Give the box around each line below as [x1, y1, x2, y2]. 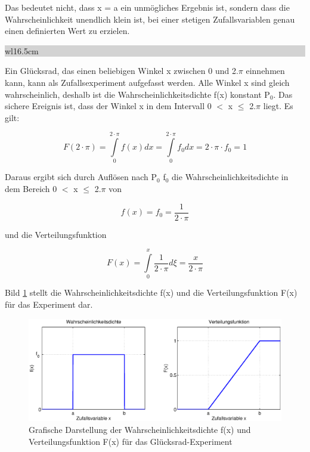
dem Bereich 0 [5, 182, 57, 195]
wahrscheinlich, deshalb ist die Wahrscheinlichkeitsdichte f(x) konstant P [5, 88, 270, 100]
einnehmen [246, 64, 285, 77]
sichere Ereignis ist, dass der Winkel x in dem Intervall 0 [5, 100, 212, 112]
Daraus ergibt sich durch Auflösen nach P [5, 171, 157, 183]
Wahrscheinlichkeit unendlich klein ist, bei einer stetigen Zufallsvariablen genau [5, 13, 295, 25]
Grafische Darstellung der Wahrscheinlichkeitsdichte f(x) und [29, 423, 251, 436]
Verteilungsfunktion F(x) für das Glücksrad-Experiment [29, 435, 232, 447]
